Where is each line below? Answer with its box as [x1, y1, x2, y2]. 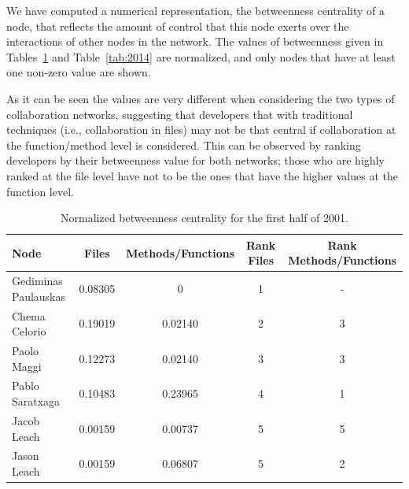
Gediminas [12, 272, 63, 289]
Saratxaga [12, 393, 61, 409]
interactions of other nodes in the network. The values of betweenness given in [6, 33, 384, 50]
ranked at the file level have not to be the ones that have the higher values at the [6, 167, 398, 183]
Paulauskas [12, 287, 66, 304]
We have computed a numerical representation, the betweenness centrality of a [6, 2, 385, 18]
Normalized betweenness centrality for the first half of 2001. [61, 209, 348, 226]
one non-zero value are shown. [6, 64, 151, 80]
